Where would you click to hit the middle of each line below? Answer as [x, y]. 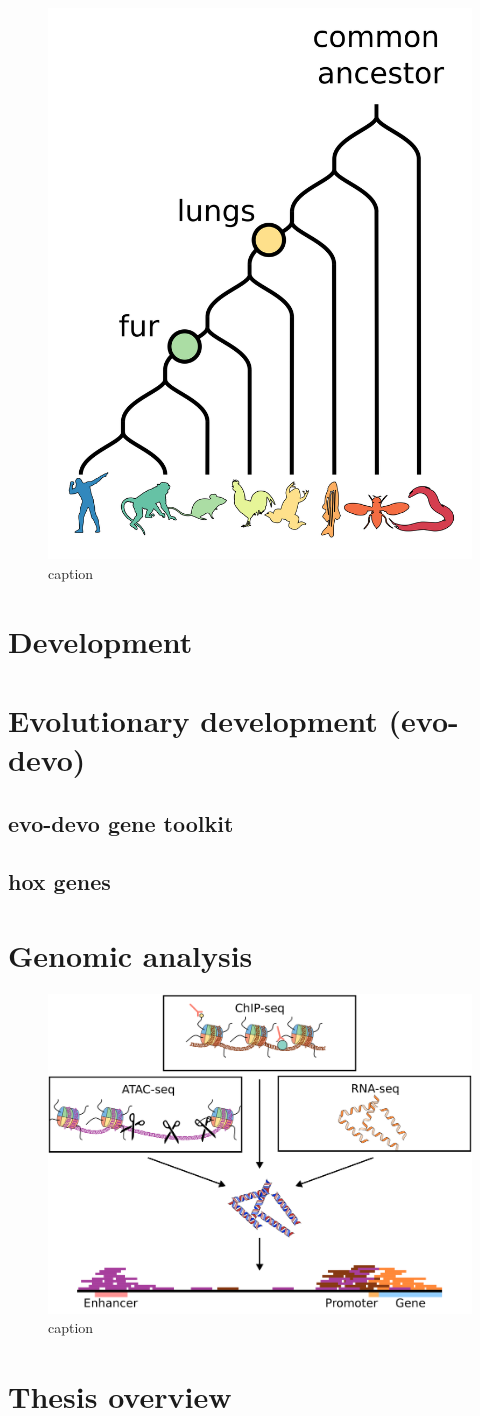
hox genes [59, 881]
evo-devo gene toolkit [121, 822]
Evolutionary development [193, 719]
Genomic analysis [130, 954]
